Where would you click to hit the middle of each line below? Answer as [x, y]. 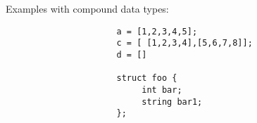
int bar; [162, 90]
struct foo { [147, 78]
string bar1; [172, 102]
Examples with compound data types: [87, 8]
